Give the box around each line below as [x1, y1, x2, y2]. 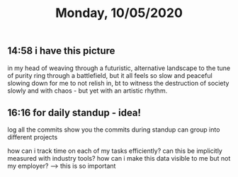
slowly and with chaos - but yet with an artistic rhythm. [7, 86, 168, 95]
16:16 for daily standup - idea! [7, 107, 142, 118]
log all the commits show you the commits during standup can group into [7, 125, 220, 134]
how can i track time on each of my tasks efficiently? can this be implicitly [7, 147, 223, 155]
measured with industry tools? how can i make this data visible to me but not [7, 154, 231, 163]
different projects [7, 133, 58, 142]
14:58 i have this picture [7, 45, 115, 57]
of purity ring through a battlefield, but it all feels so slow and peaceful [7, 71, 212, 79]
